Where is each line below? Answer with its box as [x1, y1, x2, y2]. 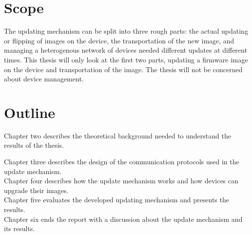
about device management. [4, 74, 84, 84]
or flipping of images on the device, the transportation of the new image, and [4, 35, 234, 45]
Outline [4, 102, 56, 122]
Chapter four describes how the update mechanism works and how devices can [4, 176, 238, 186]
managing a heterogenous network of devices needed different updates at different [4, 45, 247, 55]
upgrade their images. [4, 185, 69, 195]
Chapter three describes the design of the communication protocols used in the [4, 157, 239, 166]
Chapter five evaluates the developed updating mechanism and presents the [4, 195, 229, 205]
